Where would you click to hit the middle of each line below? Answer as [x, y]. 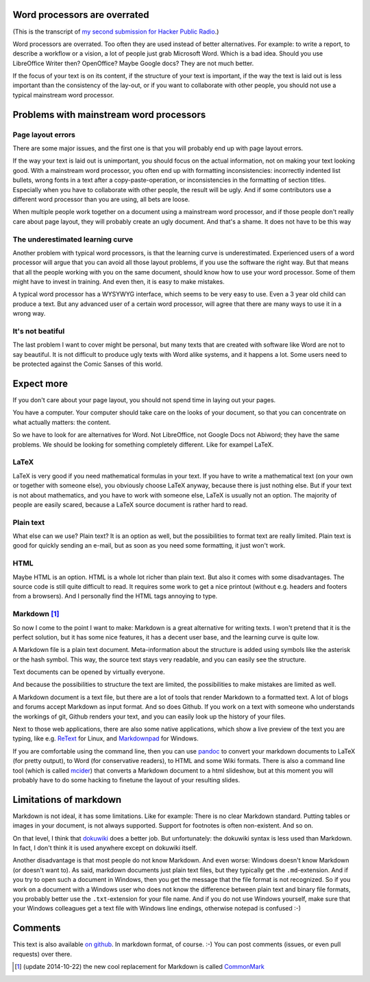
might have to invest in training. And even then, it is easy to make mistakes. [119, 282]
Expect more [40, 383]
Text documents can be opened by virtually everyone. [89, 672]
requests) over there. [42, 954]
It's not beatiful [39, 331]
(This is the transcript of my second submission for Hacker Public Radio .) [116, 32]
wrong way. [29, 314]
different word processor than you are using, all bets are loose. [101, 199]
